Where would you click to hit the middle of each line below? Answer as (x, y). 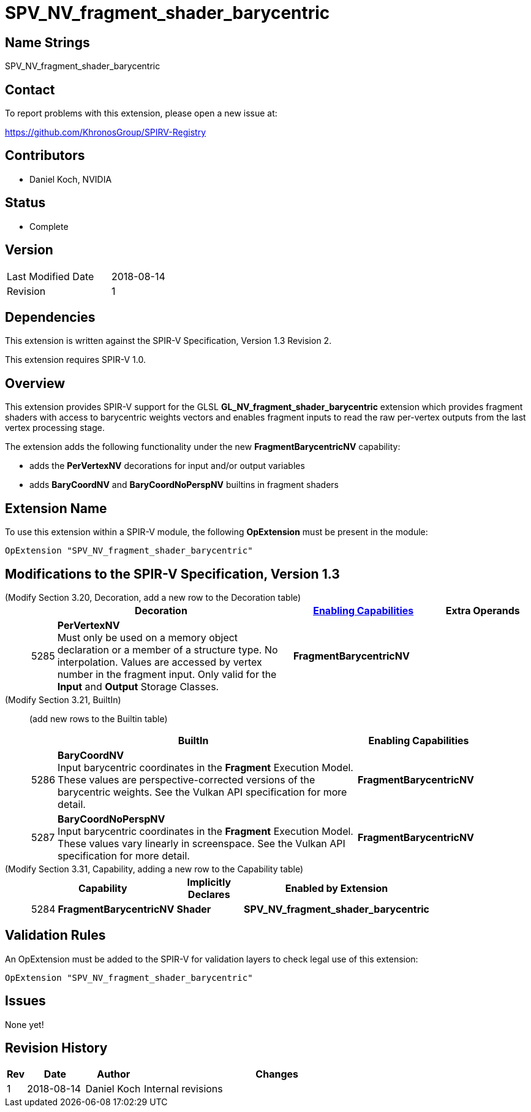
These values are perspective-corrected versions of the (186, 779)
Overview (35, 383)
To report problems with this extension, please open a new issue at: (141, 113)
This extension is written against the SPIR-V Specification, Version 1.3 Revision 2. (168, 341)
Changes (277, 1074)
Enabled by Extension (337, 888)
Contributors (45, 156)
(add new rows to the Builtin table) (99, 718)
